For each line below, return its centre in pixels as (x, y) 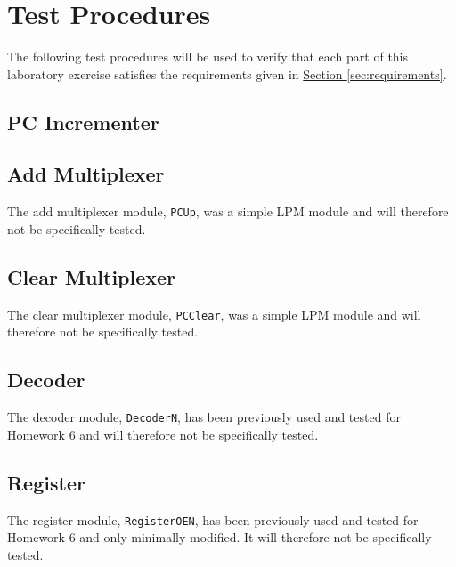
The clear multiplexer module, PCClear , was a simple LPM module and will (214, 314)
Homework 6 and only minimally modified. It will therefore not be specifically (220, 537)
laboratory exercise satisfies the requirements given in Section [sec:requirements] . (227, 73)
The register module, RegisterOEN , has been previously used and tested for (213, 519)
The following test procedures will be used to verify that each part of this (208, 57)
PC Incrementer (83, 121)
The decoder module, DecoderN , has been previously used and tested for (204, 417)
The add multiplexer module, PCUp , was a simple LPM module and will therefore (228, 211)
